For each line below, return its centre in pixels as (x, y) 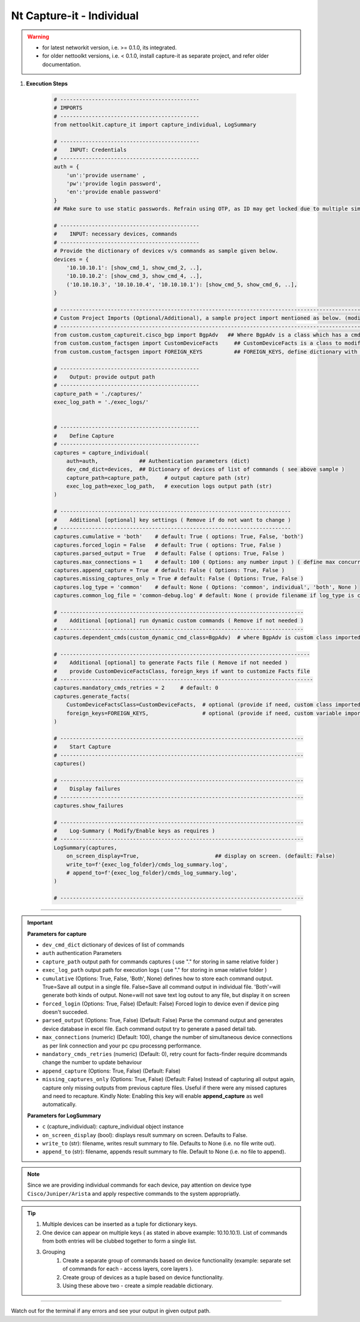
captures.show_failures (89, 805)
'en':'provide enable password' (114, 192)
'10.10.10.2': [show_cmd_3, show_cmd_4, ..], (134, 276)
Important (40, 923)
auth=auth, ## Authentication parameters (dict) (158, 461)
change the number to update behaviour (92, 1063)
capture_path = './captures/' (98, 394)
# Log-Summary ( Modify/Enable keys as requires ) (134, 831)
